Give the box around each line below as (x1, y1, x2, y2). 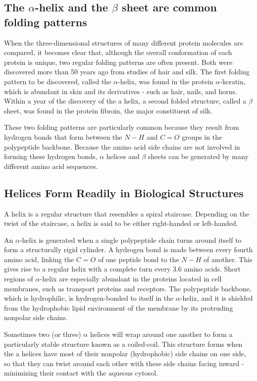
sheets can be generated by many (148, 151, 249, 162)
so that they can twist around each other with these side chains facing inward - (4, 358, 244, 368)
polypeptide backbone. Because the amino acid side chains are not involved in (4, 141, 240, 152)
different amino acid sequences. (4, 161, 98, 171)
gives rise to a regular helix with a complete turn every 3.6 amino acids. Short (4, 264, 241, 274)
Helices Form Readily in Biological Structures (4, 185, 244, 200)
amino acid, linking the (4, 254, 74, 264)
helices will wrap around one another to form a (90, 329, 233, 339)
